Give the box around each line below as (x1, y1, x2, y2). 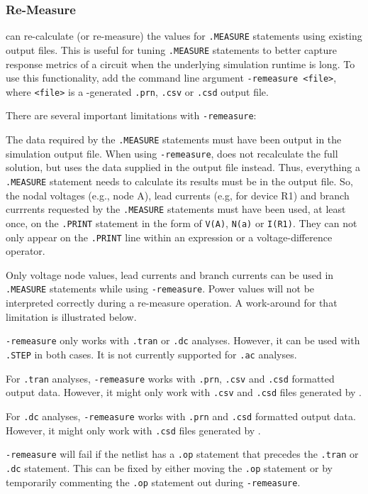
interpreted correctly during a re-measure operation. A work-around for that (6, 295, 338, 310)
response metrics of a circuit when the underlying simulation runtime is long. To (6, 56, 355, 71)
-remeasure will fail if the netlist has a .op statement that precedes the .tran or (6, 446, 359, 461)
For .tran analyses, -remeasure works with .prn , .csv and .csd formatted (6, 370, 335, 385)
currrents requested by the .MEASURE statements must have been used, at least (6, 202, 346, 216)
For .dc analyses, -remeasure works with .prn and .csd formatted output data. (6, 408, 356, 423)
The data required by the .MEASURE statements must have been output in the (6, 132, 342, 147)
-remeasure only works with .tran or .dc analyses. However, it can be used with (6, 333, 360, 348)
